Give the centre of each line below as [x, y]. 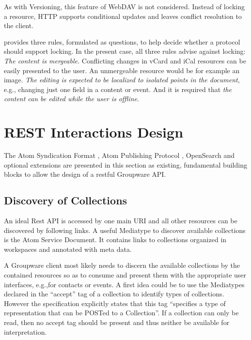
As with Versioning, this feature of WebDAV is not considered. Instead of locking [125, 6]
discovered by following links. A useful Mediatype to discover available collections [125, 230]
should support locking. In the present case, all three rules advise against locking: [125, 51]
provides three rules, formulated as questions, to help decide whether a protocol [122, 41]
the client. [19, 25]
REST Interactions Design [94, 132]
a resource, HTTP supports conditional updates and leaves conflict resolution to [123, 16]
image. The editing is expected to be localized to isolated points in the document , [122, 80]
